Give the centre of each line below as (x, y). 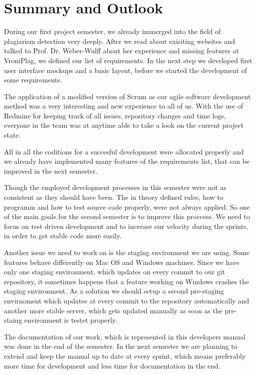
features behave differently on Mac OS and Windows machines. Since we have (122, 262)
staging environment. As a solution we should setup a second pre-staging (114, 291)
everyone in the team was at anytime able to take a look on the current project (124, 125)
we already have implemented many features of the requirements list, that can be (127, 161)
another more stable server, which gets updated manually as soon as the (113, 310)
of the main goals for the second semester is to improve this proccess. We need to (127, 216)
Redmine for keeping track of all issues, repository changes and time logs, (115, 115)
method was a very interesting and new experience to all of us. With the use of (124, 106)
